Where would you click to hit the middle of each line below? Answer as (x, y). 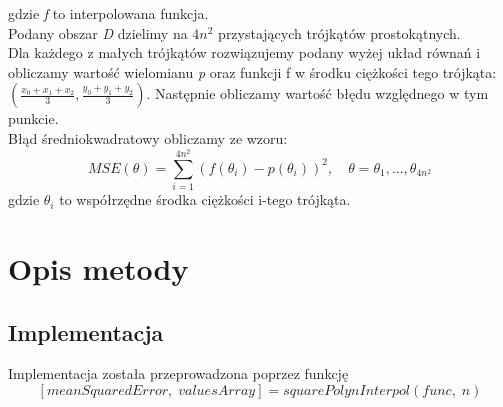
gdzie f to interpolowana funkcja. (108, 13)
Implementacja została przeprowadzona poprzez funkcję (178, 373)
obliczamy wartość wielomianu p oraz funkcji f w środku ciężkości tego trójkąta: (252, 71)
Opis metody (98, 268)
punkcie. (33, 118)
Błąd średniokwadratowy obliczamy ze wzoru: (148, 137)
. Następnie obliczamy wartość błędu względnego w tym (317, 93)
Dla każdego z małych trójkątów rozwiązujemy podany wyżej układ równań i (244, 52)
